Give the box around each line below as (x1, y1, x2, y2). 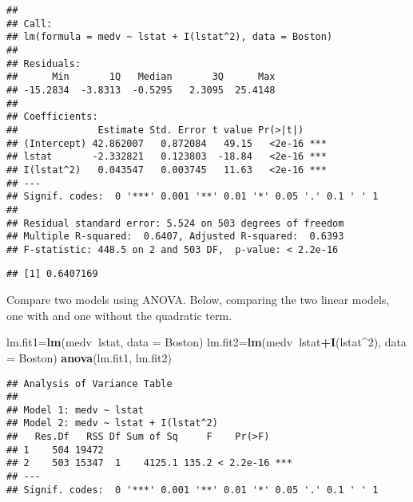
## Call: (6, 18, 53, 30)
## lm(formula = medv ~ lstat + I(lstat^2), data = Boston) (6, 31, 333, 43)
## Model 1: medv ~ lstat (6, 404, 144, 416)
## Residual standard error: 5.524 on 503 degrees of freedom (6, 217, 344, 229)
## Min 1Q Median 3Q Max (6, 71, 276, 83)
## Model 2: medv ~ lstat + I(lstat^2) (6, 417, 218, 429)
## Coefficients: (6, 111, 98, 123)
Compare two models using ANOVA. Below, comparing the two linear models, (6, 291, 390, 308)
